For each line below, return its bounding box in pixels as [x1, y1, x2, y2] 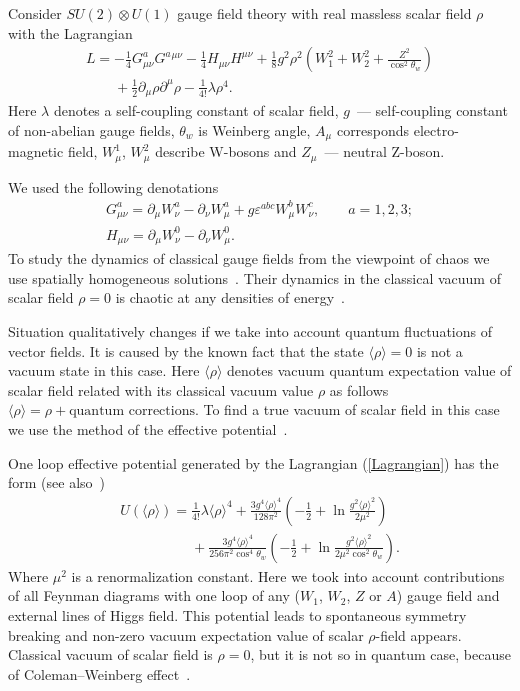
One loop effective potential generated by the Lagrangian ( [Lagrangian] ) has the [8, 452, 499, 473]
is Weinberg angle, [198, 119, 311, 140]
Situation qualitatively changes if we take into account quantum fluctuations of [8, 321, 492, 342]
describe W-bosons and [155, 141, 297, 162]
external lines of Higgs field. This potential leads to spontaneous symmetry [8, 605, 467, 626]
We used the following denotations [8, 176, 219, 197]
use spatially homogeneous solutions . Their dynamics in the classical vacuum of [8, 267, 501, 288]
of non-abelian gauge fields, [8, 119, 175, 140]
